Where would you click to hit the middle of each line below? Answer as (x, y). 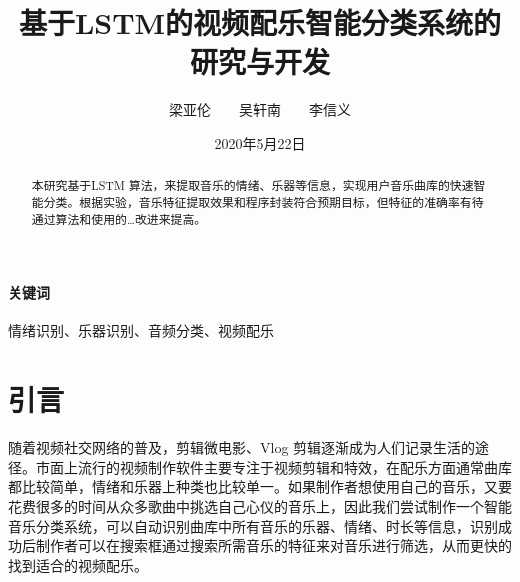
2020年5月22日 (260, 142)
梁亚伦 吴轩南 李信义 (260, 109)
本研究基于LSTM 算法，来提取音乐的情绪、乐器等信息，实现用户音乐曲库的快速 (252, 185)
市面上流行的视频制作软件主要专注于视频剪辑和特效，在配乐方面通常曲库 (273, 466)
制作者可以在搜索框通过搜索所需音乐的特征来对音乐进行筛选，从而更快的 (273, 545)
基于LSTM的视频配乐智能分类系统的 (260, 22)
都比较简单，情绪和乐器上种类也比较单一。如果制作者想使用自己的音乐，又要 (260, 486)
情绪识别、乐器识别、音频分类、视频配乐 (141, 330)
